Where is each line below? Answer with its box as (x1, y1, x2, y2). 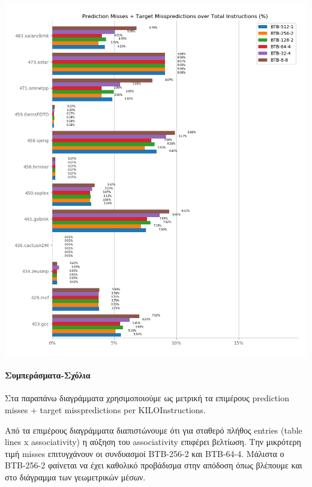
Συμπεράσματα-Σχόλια (5, 369, 91, 381)
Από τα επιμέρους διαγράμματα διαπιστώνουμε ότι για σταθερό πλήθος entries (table (5, 423, 302, 436)
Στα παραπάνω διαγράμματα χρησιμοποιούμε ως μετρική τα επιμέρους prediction (5, 392, 289, 404)
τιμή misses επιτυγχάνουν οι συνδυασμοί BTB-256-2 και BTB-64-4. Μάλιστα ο (5, 447, 284, 459)
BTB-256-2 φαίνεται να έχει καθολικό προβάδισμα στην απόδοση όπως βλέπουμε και (5, 459, 302, 471)
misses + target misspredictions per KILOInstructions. (5, 404, 206, 416)
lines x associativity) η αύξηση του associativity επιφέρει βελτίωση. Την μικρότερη (5, 435, 301, 448)
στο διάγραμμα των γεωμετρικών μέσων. (5, 471, 146, 483)
